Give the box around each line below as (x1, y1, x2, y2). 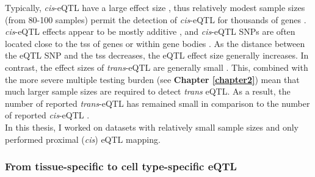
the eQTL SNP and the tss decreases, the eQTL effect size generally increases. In (5, 49, 309, 62)
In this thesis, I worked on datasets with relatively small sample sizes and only (5, 120, 299, 133)
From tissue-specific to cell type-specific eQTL (5, 159, 237, 174)
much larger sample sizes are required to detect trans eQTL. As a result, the (5, 85, 291, 98)
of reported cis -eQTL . (5, 109, 90, 121)
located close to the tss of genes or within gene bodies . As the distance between (5, 37, 305, 49)
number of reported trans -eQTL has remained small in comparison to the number (5, 96, 310, 109)
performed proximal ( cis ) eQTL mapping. (5, 132, 161, 145)
